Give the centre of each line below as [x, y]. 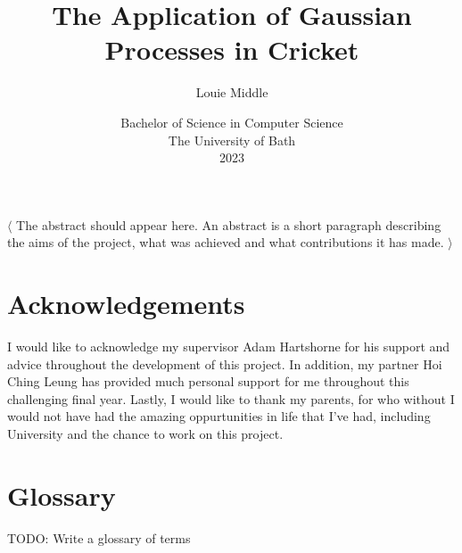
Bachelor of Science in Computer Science [232, 122]
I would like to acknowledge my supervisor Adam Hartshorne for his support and [229, 346]
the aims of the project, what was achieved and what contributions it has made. [226, 242]
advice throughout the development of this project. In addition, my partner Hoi [225, 363]
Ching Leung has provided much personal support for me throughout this [208, 381]
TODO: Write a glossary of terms [99, 537]
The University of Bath [232, 140]
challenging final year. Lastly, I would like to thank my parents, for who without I [231, 398]
